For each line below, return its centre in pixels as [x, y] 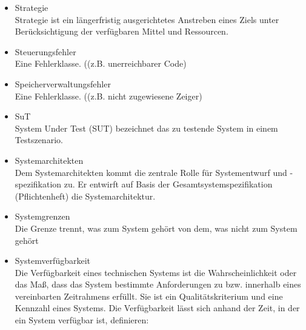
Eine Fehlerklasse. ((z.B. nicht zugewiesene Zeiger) [108, 96]
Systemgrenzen [42, 216]
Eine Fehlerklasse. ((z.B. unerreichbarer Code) [101, 63]
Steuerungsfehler [45, 51]
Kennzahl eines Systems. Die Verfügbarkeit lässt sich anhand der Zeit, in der [157, 308]
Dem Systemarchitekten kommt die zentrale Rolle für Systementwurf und [151, 172]
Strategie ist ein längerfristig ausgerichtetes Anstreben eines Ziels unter [147, 19]
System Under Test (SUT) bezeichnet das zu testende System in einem [146, 128]
